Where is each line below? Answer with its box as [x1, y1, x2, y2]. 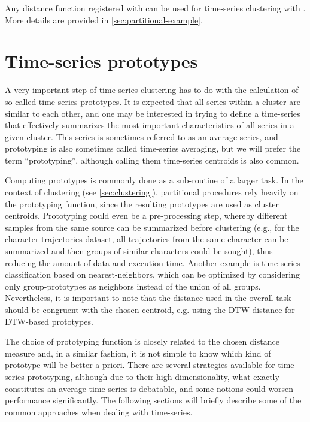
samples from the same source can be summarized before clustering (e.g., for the [5, 221, 299, 233]
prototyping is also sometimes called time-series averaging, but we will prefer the [5, 142, 301, 155]
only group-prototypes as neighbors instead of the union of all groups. [5, 279, 261, 292]
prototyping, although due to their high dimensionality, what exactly [27, 370, 279, 382]
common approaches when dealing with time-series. [5, 405, 193, 418]
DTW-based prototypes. [5, 315, 93, 327]
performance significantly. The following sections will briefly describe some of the [5, 394, 302, 406]
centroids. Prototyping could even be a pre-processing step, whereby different [5, 209, 288, 222]
